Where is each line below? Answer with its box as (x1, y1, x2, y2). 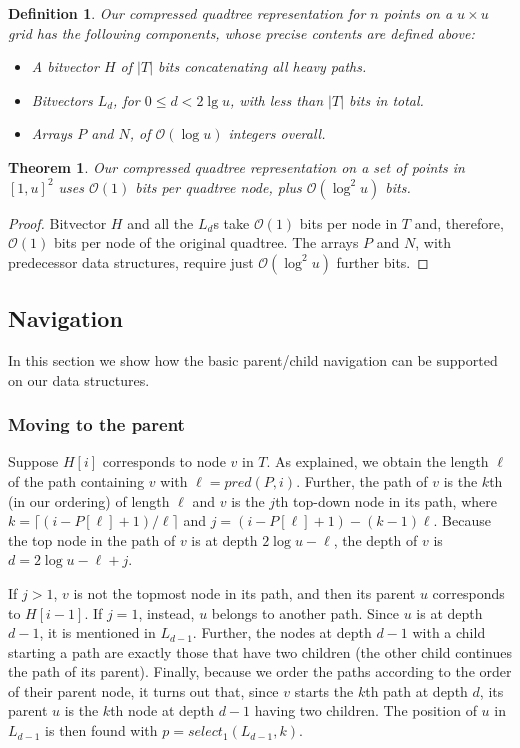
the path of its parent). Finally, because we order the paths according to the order (8, 661, 512, 682)
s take (213, 212, 250, 233)
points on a (383, 3, 453, 23)
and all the (127, 212, 194, 233)
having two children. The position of (254, 700, 477, 721)
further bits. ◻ (336, 251, 429, 272)
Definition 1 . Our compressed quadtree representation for (8, 3, 366, 23)
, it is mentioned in (39, 622, 156, 643)
